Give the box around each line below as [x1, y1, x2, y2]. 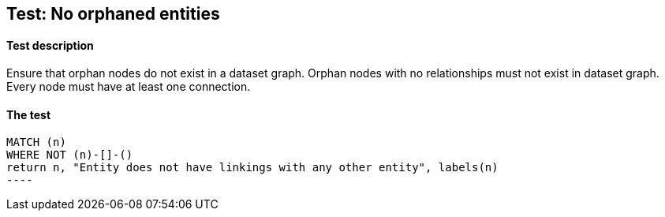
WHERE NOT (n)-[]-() [6, 148, 133, 162]
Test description [6, 38, 94, 52]
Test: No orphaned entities [6, 4, 220, 24]
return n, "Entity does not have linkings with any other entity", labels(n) [6, 161, 499, 174]
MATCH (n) [6, 136, 66, 149]
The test [6, 107, 51, 122]
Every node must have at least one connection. [6, 80, 251, 94]
